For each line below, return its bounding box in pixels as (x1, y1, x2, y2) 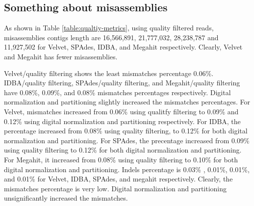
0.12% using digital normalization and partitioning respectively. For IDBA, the (4, 116, 241, 126)
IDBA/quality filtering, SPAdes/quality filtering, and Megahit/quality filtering (4, 77, 240, 88)
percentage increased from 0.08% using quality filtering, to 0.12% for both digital (4, 126, 248, 136)
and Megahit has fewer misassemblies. (4, 51, 118, 61)
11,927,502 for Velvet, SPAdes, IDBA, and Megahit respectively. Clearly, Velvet (4, 42, 243, 52)
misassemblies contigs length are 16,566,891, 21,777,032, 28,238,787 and (4, 32, 219, 42)
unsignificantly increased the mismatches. (4, 193, 128, 203)
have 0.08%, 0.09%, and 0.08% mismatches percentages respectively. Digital (4, 87, 231, 97)
